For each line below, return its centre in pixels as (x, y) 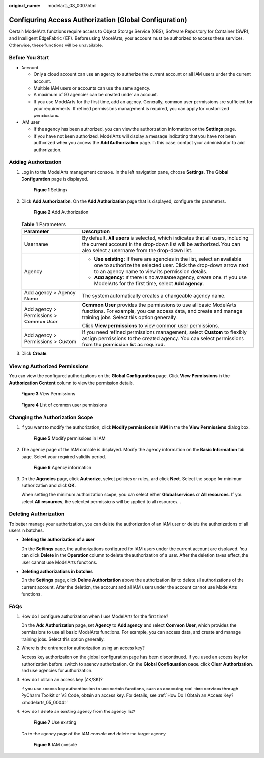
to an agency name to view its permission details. (151, 271)
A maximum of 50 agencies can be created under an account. (96, 95)
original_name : (25, 6)
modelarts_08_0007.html (72, 6)
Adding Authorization (35, 162)
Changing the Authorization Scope (51, 417)
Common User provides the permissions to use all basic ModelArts (159, 305)
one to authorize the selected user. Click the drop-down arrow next (171, 265)
